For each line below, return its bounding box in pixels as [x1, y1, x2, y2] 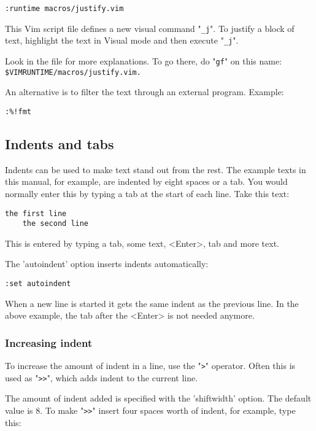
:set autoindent [5, 279, 71, 289]
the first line [5, 209, 67, 218]
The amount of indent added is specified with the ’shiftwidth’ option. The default [5, 392, 312, 405]
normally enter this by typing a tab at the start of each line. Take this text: [5, 187, 290, 200]
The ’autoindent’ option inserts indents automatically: [5, 257, 209, 270]
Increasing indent [5, 335, 93, 350]
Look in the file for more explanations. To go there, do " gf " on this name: [5, 54, 282, 67]
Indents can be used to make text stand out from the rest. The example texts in [5, 163, 306, 176]
